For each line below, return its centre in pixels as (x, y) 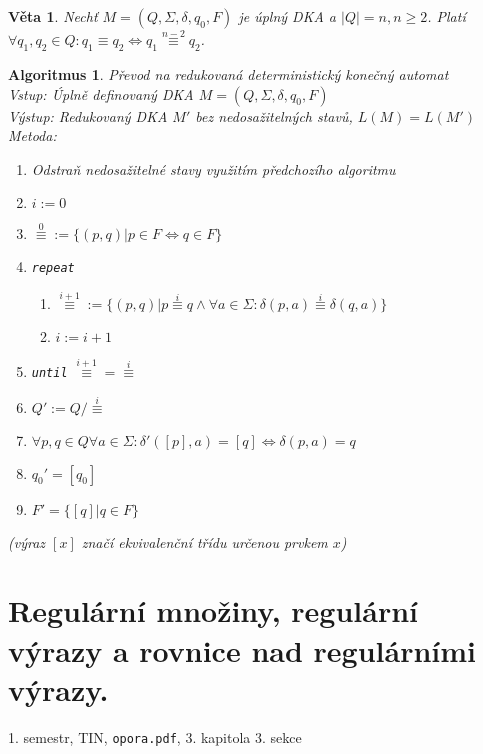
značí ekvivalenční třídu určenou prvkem (204, 541)
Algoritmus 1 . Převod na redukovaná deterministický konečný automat (228, 74)
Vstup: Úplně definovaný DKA (101, 93)
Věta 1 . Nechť (53, 16)
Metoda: (32, 135)
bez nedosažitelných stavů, (274, 115)
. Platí (446, 16)
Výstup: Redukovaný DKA (88, 115)
